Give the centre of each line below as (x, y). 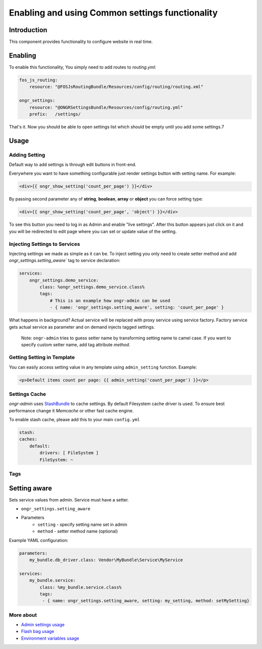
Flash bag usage (38, 631)
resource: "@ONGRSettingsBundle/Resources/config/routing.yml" (106, 107)
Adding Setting (27, 155)
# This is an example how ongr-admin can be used (110, 300)
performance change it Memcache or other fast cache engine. (71, 410)
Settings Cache (27, 394)
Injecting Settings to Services (44, 244)
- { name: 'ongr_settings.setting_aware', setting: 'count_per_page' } (137, 307)
